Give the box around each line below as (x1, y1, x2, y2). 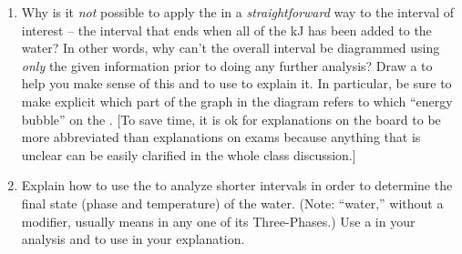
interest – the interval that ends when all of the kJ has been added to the (21, 20, 432, 39)
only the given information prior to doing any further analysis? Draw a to (21, 56, 433, 75)
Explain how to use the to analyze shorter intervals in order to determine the (21, 176, 453, 195)
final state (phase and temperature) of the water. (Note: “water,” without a (21, 193, 444, 212)
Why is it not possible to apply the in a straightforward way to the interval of (21, 3, 454, 21)
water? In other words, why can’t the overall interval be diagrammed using (21, 38, 440, 57)
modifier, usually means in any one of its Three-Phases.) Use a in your (21, 211, 416, 230)
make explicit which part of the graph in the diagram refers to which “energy (21, 91, 453, 110)
